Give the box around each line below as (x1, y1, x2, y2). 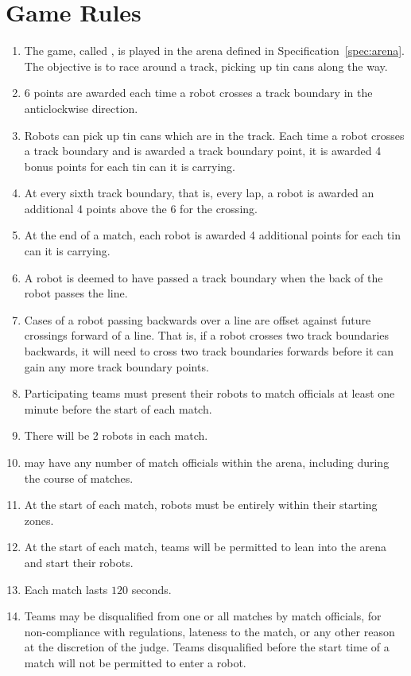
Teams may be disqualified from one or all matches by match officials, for (24, 608, 382, 624)
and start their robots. (24, 554, 134, 570)
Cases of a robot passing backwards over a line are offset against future (24, 311, 371, 328)
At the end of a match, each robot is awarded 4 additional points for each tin (24, 227, 401, 243)
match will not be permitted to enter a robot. (24, 654, 246, 670)
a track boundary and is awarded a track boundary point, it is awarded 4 (24, 142, 382, 159)
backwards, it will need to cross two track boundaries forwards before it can (24, 343, 394, 359)
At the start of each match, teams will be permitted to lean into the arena (24, 538, 387, 555)
